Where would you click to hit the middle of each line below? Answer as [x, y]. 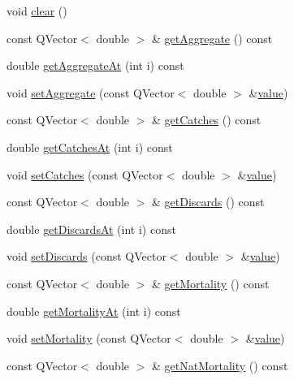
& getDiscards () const [208, 202]
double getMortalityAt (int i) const [94, 311]
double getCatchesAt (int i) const [90, 147]
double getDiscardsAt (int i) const [91, 229]
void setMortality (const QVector [89, 338]
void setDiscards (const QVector [86, 256]
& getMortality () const [211, 283]
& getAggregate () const [212, 38]
